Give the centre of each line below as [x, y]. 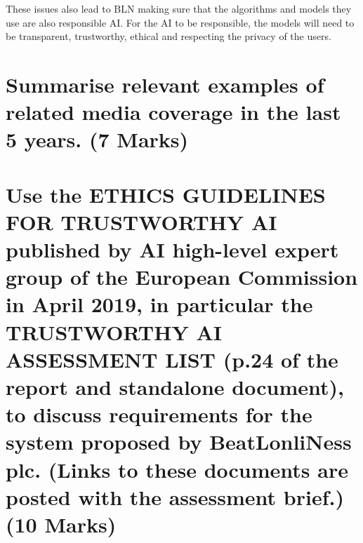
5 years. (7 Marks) [97, 139]
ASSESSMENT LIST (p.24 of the [172, 359]
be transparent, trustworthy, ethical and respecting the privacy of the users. [169, 36]
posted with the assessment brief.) [175, 496]
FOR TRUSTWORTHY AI [141, 221]
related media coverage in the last [173, 112]
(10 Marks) [61, 524]
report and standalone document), [175, 387]
